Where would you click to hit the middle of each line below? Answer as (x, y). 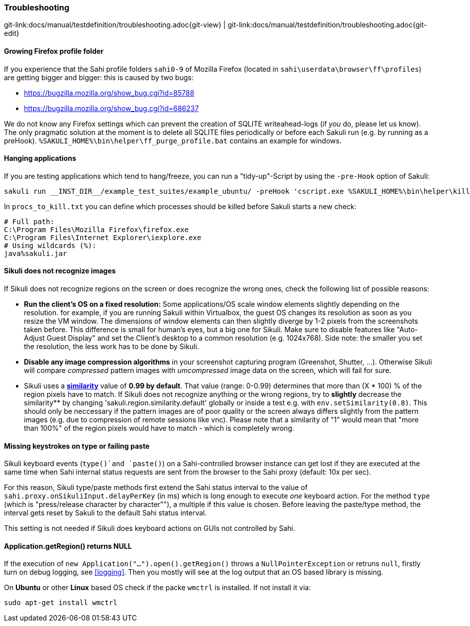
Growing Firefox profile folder (54, 51)
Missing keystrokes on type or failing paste (77, 446)
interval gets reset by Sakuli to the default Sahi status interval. (106, 513)
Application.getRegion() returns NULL (68, 546)
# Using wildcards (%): (50, 245)
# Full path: (29, 221)
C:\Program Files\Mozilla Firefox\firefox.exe (96, 229)
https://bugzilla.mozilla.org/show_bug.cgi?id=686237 (112, 108)
